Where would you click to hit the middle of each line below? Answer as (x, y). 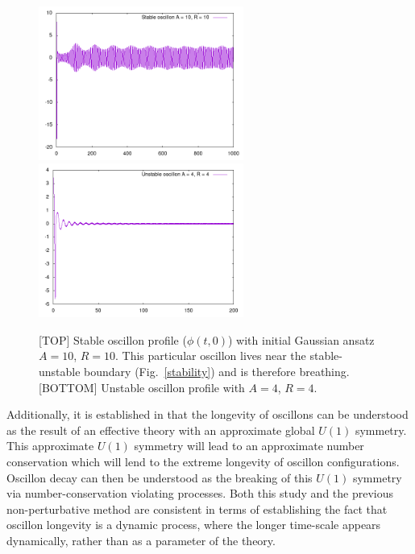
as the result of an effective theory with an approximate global (161, 430)
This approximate (50, 446)
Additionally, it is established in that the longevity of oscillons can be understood (207, 414)
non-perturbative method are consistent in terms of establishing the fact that (197, 509)
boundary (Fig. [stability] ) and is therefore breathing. (217, 371)
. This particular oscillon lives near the (211, 356)
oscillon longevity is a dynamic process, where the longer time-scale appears (194, 525)
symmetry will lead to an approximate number (249, 446)
